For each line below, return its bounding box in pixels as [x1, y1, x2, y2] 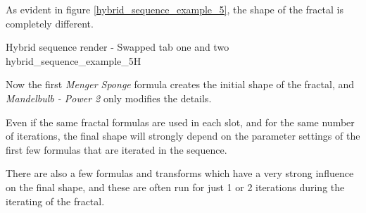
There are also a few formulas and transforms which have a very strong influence [6, 166, 354, 181]
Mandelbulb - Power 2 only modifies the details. [6, 90, 212, 105]
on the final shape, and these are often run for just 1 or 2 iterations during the [6, 179, 345, 194]
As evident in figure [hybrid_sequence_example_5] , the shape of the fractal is [6, 2, 343, 16]
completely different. [6, 16, 94, 30]
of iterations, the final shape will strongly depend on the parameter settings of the [6, 128, 360, 143]
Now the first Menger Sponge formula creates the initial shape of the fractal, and [6, 77, 355, 92]
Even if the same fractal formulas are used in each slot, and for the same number [6, 114, 355, 129]
